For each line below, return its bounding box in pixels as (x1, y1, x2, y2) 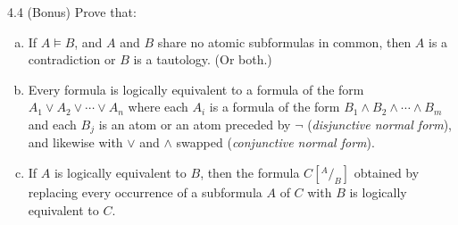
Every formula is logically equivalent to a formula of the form (28, 79, 364, 98)
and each (28, 114, 77, 133)
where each (128, 97, 188, 116)
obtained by (354, 163, 420, 182)
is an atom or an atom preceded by (98, 114, 291, 133)
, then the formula (200, 163, 300, 182)
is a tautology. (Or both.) (133, 50, 272, 69)
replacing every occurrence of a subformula (28, 183, 262, 202)
